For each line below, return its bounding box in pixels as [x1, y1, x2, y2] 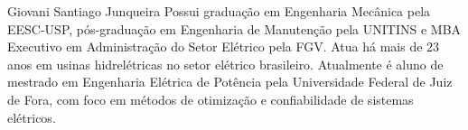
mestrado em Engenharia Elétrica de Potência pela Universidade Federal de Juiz [7, 72, 453, 91]
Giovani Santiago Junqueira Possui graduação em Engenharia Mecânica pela [7, 2, 431, 20]
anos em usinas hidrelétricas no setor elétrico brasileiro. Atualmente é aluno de [7, 54, 444, 73]
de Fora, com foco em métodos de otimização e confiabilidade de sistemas [7, 89, 414, 108]
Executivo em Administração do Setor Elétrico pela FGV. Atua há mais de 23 [7, 37, 440, 56]
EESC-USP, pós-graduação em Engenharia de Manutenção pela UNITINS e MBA [7, 19, 462, 38]
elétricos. [7, 107, 56, 126]
